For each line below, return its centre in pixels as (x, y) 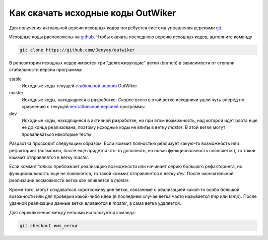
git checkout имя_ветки (49, 225)
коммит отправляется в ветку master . (49, 157)
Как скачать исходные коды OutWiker (93, 13)
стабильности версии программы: (46, 70)
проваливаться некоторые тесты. (57, 134)
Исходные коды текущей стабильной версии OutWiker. (80, 86)
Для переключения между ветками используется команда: (72, 212)
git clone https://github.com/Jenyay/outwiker (77, 50)
